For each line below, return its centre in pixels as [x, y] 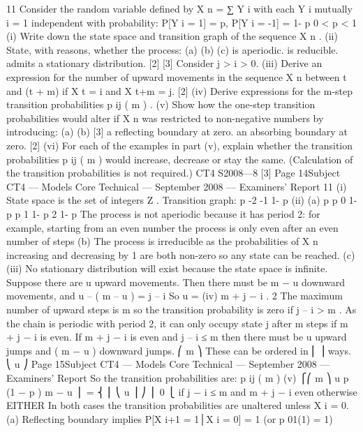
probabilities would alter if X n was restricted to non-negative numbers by [165, 118]
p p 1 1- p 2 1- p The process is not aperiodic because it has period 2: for [163, 213]
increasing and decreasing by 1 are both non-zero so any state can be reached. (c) [181, 254]
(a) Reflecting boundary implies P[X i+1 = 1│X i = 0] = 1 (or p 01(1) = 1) [170, 418]
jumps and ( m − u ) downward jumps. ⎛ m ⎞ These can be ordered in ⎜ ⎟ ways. [179, 350]
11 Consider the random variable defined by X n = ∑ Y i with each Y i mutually [179, 8]
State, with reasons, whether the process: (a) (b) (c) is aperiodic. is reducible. [172, 49]
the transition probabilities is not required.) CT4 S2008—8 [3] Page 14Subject [173, 173]
